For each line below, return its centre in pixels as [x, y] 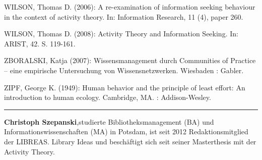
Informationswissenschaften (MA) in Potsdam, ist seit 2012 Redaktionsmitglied [126, 131]
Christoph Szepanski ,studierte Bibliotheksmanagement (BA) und [109, 121]
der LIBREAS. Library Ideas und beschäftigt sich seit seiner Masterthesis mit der [130, 141]
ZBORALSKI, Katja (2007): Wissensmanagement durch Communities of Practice [130, 60]
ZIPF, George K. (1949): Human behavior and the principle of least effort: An [125, 87]
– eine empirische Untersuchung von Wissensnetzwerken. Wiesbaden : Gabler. [124, 70]
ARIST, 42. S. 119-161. [40, 43]
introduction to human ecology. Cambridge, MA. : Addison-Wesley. [108, 97]
